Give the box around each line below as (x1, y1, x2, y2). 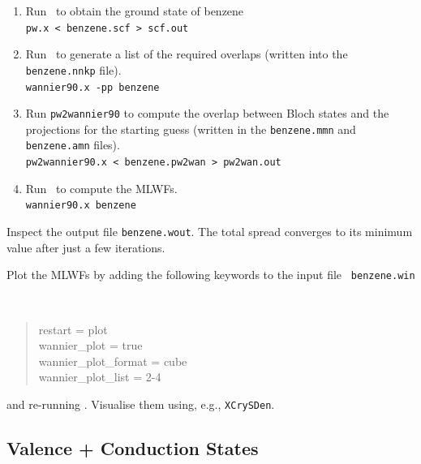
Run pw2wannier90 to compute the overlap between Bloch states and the (25, 105, 389, 122)
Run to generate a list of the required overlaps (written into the (25, 45, 348, 62)
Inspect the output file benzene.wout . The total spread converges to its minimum (6, 223, 413, 240)
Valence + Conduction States (6, 436, 259, 461)
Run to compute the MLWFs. (25, 179, 178, 196)
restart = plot (38, 320, 108, 337)
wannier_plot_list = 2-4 (38, 368, 161, 385)
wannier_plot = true (38, 337, 143, 354)
